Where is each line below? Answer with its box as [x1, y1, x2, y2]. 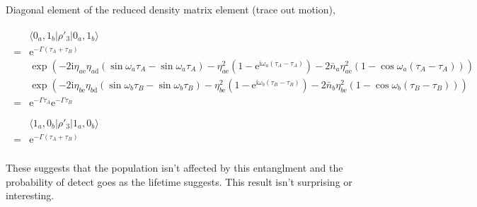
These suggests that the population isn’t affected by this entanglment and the [6, 160, 343, 175]
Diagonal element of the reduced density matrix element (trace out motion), [6, 2, 335, 16]
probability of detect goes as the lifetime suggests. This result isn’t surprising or [6, 174, 352, 189]
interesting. [6, 188, 54, 203]
